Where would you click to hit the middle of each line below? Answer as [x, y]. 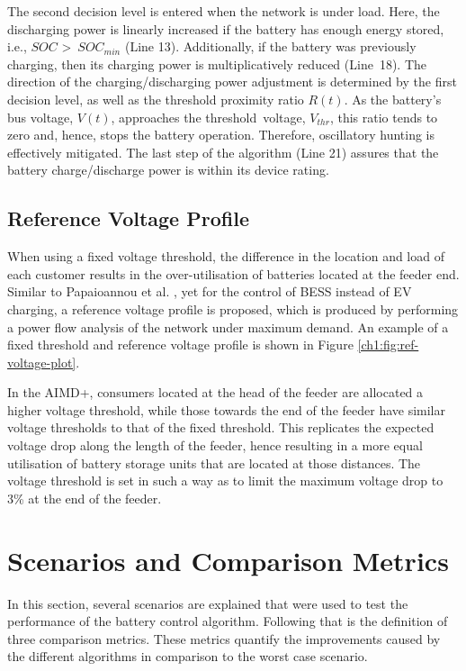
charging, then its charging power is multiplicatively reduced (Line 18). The [217, 63]
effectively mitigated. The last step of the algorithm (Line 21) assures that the [223, 152]
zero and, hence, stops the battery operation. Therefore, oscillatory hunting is [221, 135]
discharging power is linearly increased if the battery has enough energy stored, [226, 28]
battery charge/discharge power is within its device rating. [168, 170]
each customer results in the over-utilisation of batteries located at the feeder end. [233, 273]
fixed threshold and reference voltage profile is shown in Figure [180, 345]
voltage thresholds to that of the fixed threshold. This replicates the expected [221, 427]
